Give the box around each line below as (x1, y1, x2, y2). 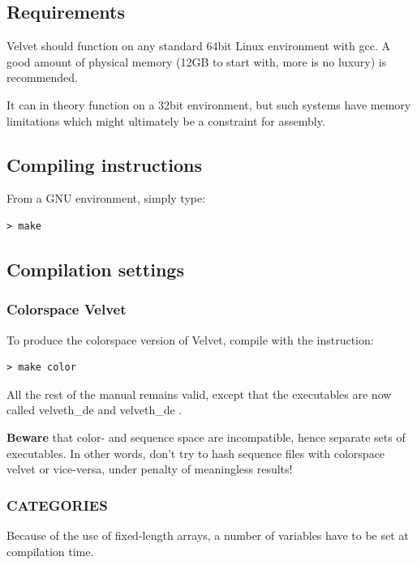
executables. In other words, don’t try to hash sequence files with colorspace (6, 444, 385, 461)
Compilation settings (6, 256, 184, 281)
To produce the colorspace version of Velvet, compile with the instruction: (6, 331, 374, 348)
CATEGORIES (6, 494, 108, 515)
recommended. (6, 69, 78, 86)
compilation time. (6, 542, 94, 559)
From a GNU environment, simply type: (6, 190, 206, 207)
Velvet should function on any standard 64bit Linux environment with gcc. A (6, 37, 390, 54)
